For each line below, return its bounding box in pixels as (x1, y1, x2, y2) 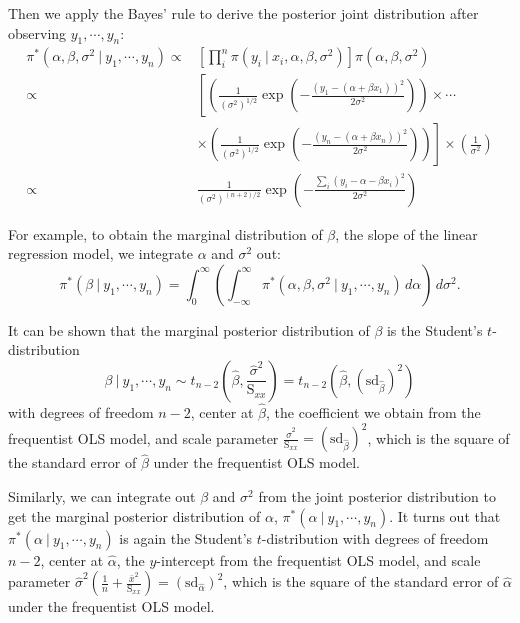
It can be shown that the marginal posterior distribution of (8, 319, 370, 340)
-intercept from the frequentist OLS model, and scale (156, 549, 481, 570)
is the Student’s (386, 319, 483, 340)
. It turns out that (389, 505, 501, 526)
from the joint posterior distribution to (258, 486, 496, 507)
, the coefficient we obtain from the (266, 402, 481, 423)
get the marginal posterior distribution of (8, 505, 261, 526)
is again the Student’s (119, 527, 253, 548)
